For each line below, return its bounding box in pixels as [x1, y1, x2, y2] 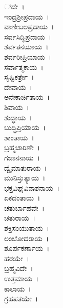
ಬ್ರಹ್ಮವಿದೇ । [4, 263, 33, 274]
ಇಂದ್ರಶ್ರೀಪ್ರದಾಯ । [4, 11, 50, 22]
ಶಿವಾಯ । [4, 101, 29, 112]
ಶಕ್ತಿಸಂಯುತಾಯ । [4, 223, 50, 233]
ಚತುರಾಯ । [4, 212, 36, 223]
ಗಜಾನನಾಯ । [4, 152, 40, 162]
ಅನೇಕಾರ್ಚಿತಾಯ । [4, 92, 50, 102]
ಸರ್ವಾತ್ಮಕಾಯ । [4, 61, 44, 72]
